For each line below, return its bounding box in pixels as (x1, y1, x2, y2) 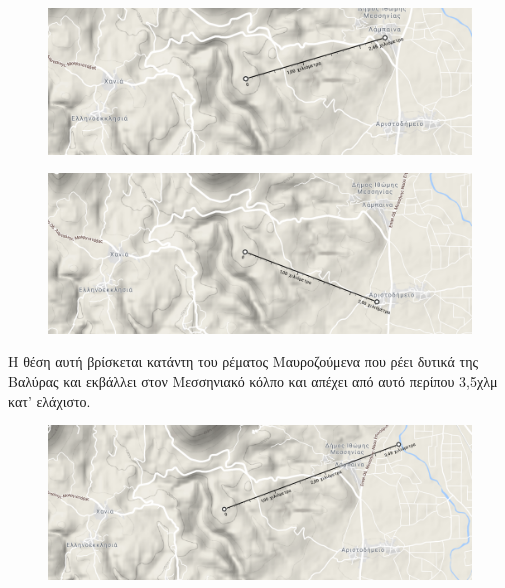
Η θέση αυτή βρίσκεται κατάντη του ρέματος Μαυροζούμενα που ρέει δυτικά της (8, 351, 479, 372)
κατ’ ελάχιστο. (8, 390, 91, 411)
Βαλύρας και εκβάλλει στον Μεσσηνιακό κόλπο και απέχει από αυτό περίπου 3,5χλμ (8, 371, 498, 392)
